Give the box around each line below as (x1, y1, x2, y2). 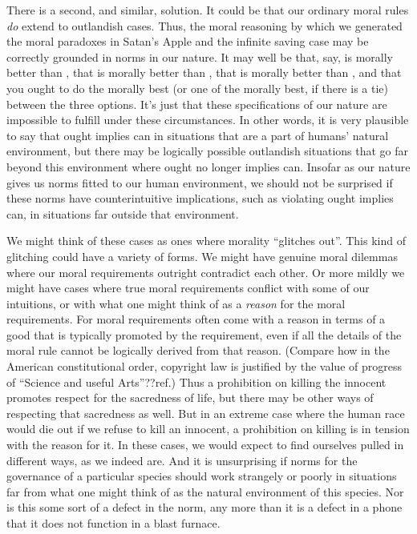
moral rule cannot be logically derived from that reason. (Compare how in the (6, 342, 390, 359)
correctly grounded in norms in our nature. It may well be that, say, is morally (6, 48, 393, 65)
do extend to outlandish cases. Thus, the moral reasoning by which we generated (6, 17, 403, 34)
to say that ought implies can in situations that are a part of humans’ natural (6, 126, 389, 143)
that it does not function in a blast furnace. (6, 515, 221, 531)
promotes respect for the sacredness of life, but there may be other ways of (6, 389, 374, 406)
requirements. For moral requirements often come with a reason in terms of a (6, 311, 386, 327)
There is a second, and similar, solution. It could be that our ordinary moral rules (6, 2, 409, 18)
